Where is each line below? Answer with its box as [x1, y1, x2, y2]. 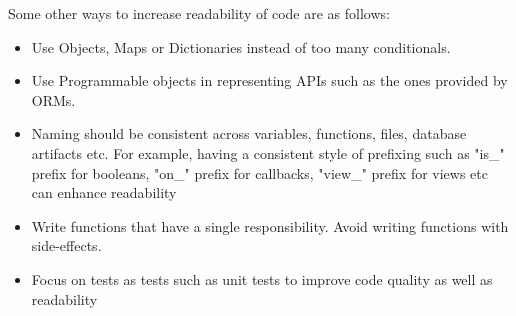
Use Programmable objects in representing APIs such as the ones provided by [31, 70, 508, 91]
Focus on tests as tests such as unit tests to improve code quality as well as [31, 268, 493, 289]
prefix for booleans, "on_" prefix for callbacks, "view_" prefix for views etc [31, 162, 488, 183]
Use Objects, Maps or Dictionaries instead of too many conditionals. [31, 36, 451, 57]
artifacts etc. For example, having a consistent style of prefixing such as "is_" [31, 142, 505, 163]
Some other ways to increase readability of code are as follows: [8, 3, 390, 23]
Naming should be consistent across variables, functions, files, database [31, 123, 467, 144]
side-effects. [31, 235, 102, 256]
